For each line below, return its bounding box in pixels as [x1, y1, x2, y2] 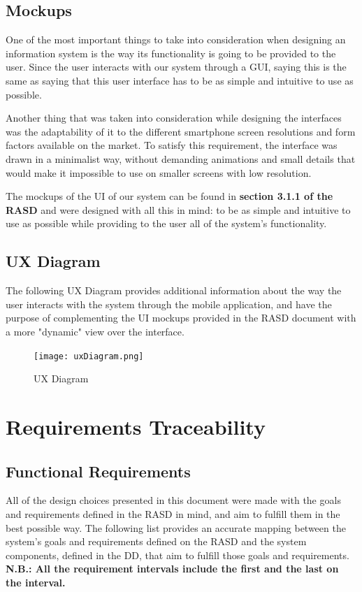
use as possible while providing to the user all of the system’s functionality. [6, 216, 327, 231]
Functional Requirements [6, 460, 191, 482]
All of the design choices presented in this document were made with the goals [6, 493, 341, 507]
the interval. [6, 575, 66, 589]
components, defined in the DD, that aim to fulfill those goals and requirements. [6, 547, 349, 562]
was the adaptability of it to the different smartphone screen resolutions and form [6, 124, 356, 138]
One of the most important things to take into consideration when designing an [6, 32, 346, 47]
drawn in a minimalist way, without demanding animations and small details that [6, 151, 356, 166]
